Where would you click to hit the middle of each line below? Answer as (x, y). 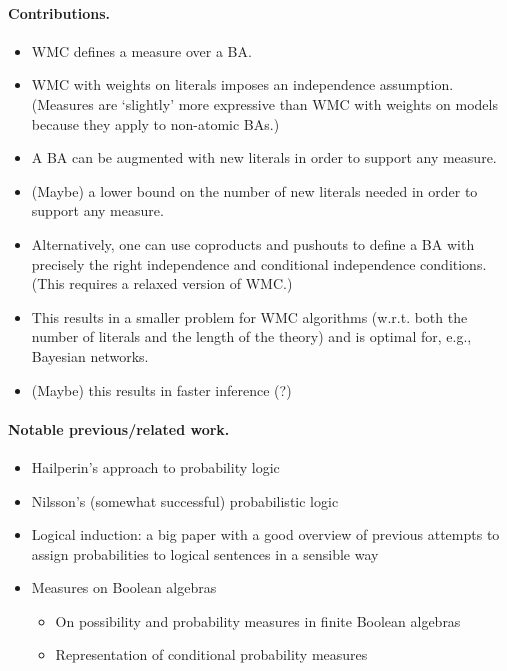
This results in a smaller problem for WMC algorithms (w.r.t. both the (249, 316)
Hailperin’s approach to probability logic (155, 466)
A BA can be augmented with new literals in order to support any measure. (264, 157)
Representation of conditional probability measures (211, 654)
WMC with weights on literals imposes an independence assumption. (242, 84)
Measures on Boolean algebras (124, 587)
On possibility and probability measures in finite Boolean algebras (258, 620)
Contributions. (59, 12)
